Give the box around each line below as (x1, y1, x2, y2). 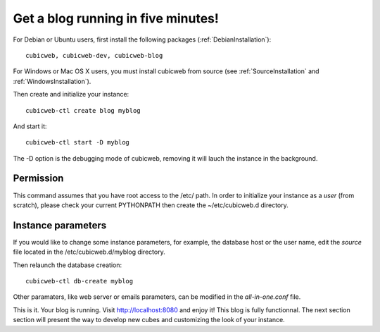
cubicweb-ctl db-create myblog (25, 277, 134, 285)
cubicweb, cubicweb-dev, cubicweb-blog (25, 51, 163, 59)
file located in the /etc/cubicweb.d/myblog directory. (13, 247, 165, 257)
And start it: (13, 122, 47, 130)
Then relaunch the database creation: (13, 261, 122, 269)
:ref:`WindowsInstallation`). (13, 77, 91, 85)
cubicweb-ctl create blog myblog (25, 106, 141, 114)
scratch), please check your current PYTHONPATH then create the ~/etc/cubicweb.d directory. (13, 201, 289, 209)
